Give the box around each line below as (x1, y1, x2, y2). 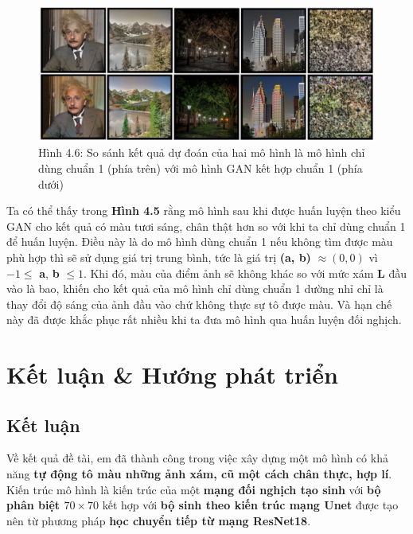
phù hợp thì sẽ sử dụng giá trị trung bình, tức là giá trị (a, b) (6, 248, 311, 265)
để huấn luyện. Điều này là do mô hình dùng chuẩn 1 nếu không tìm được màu (6, 233, 393, 250)
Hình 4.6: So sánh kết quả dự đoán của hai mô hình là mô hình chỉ (38, 144, 365, 161)
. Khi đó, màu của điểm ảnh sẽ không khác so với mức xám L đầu (83, 264, 407, 281)
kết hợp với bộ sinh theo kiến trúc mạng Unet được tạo (102, 497, 399, 513)
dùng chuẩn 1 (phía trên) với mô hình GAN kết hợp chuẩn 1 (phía (38, 159, 363, 176)
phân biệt (6, 497, 60, 513)
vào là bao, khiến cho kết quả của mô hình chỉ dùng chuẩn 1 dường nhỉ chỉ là (6, 280, 384, 297)
